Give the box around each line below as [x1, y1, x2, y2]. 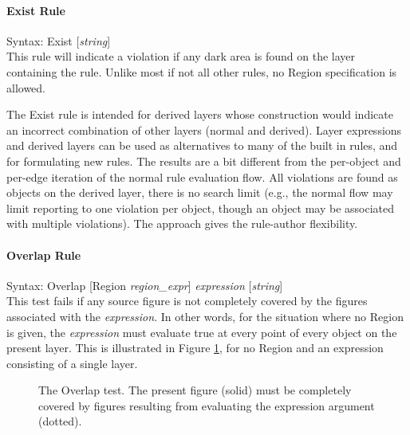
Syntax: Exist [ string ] [6, 32, 111, 49]
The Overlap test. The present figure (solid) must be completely [38, 382, 352, 398]
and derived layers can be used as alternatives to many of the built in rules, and [6, 137, 398, 154]
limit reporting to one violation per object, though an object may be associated [6, 199, 395, 216]
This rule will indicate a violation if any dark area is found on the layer [6, 48, 356, 65]
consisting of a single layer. [6, 355, 138, 371]
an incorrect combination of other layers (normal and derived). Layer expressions [6, 121, 402, 138]
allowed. [6, 79, 45, 96]
